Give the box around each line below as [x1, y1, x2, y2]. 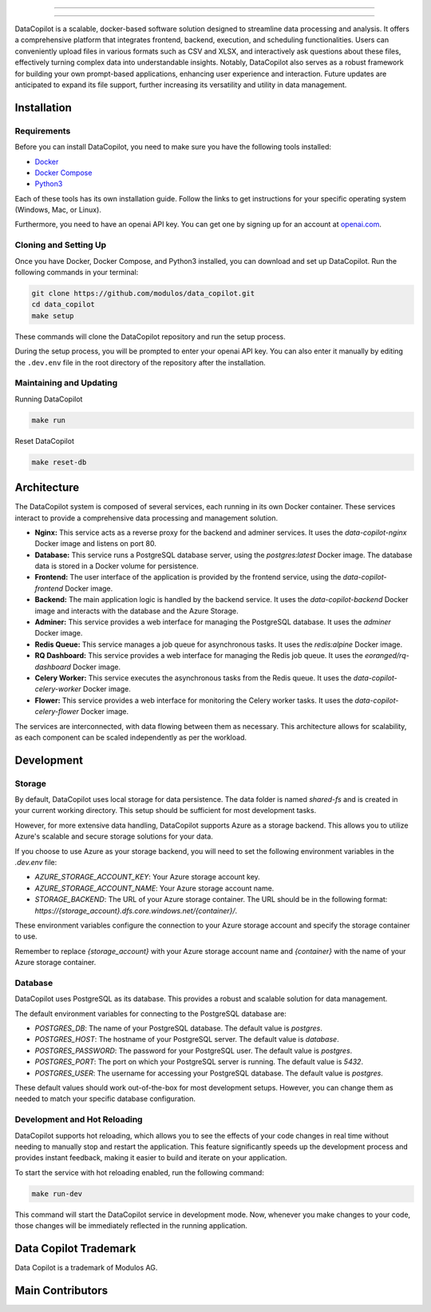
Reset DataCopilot [14, 436, 75, 445]
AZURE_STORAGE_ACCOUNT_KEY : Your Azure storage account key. [34, 872, 261, 882]
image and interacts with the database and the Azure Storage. [34, 606, 239, 616]
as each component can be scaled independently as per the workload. [14, 732, 247, 742]
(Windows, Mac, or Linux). [14, 205, 101, 215]
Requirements [14, 125, 71, 136]
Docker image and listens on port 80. [34, 539, 157, 548]
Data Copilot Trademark [14, 1242, 136, 1255]
